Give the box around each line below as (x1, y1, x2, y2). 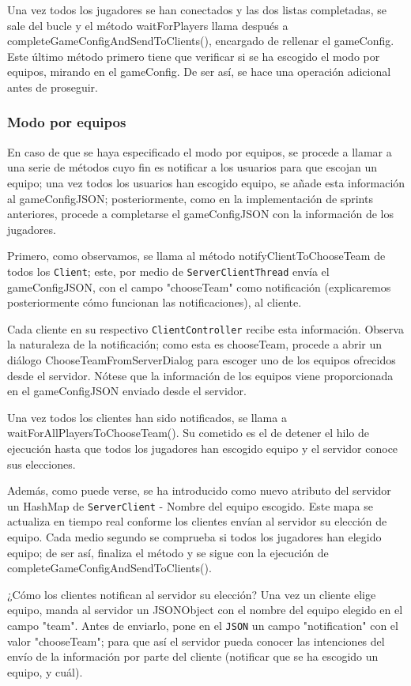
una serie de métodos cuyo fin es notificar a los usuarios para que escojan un (7, 159, 378, 175)
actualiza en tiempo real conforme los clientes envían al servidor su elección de (7, 513, 387, 530)
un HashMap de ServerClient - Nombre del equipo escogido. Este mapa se (7, 497, 373, 514)
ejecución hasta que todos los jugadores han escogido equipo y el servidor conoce (7, 440, 398, 456)
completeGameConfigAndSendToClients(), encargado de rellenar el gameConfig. (7, 32, 394, 49)
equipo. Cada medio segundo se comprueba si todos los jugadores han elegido (7, 529, 382, 545)
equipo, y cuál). (7, 663, 83, 680)
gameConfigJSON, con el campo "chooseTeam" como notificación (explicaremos (7, 278, 391, 295)
